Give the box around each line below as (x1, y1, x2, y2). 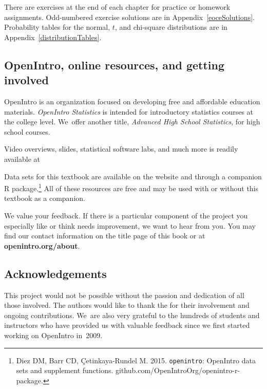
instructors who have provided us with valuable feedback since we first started (4, 320, 250, 330)
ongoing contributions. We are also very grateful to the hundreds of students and (4, 309, 260, 320)
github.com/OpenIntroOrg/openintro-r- (116, 365, 240, 376)
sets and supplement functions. (16, 365, 113, 376)
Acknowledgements (4, 265, 107, 281)
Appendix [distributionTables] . (4, 31, 102, 42)
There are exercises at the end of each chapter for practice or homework (4, 2, 231, 12)
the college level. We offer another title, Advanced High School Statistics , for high (4, 116, 260, 127)
